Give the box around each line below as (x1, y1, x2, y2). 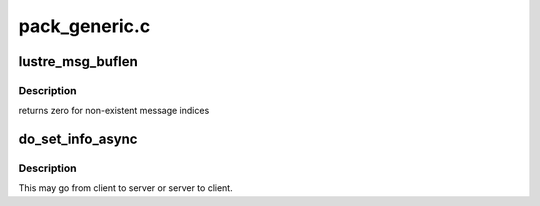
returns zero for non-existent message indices (18, 105, 210, 117)
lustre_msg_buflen (18, 53, 139, 70)
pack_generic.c (18, 15, 151, 37)
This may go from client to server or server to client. (18, 182, 234, 194)
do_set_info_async (18, 131, 138, 148)
